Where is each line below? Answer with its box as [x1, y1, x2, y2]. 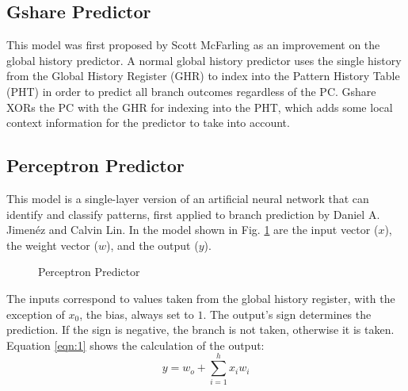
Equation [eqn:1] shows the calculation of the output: [6, 336, 265, 353]
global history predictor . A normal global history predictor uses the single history [6, 52, 402, 68]
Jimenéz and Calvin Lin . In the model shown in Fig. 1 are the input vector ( [6, 221, 379, 238]
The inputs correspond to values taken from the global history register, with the [6, 289, 395, 306]
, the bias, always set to [79, 305, 194, 322]
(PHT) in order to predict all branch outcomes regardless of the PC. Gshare [6, 82, 376, 99]
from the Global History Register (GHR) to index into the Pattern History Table [6, 67, 400, 84]
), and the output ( [105, 236, 199, 253]
